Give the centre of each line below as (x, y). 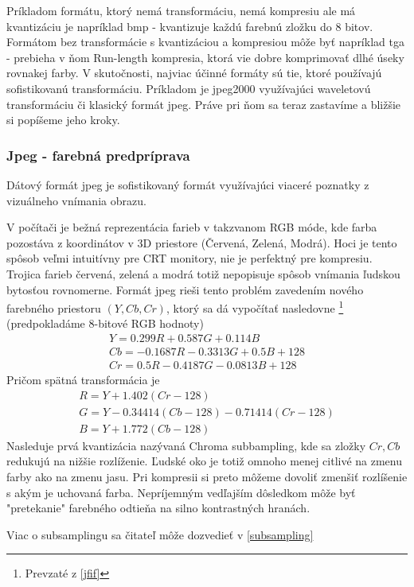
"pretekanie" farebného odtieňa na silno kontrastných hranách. (158, 508)
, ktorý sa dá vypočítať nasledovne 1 (255, 307)
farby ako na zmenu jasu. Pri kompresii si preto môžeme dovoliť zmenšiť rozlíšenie (207, 476)
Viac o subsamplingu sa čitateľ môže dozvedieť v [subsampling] (160, 534)
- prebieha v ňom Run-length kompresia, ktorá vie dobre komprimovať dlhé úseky (205, 57)
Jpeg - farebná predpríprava (98, 155)
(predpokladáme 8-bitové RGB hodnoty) (105, 323)
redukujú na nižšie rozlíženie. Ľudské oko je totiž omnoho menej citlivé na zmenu (205, 461)
